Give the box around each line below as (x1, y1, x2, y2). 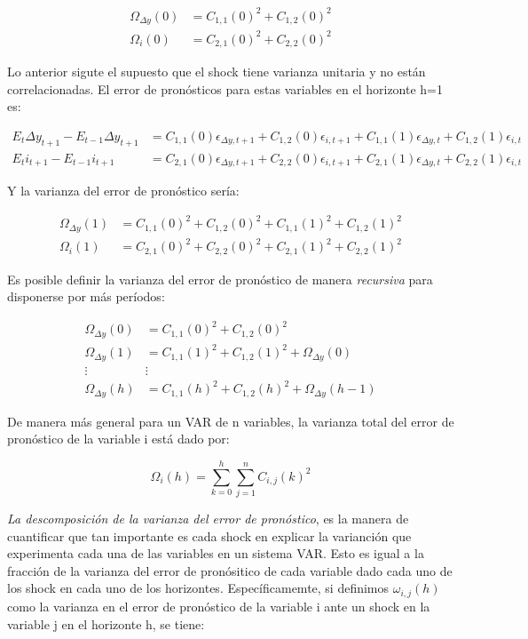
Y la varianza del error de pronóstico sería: (7, 181, 240, 200)
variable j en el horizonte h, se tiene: (7, 614, 205, 633)
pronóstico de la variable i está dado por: (7, 429, 230, 448)
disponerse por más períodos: (7, 287, 165, 306)
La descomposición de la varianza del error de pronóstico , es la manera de (7, 509, 409, 528)
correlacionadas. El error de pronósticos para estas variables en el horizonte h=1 (7, 79, 443, 98)
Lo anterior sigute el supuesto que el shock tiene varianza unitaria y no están (7, 61, 426, 80)
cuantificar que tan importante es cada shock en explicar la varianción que (7, 526, 412, 545)
